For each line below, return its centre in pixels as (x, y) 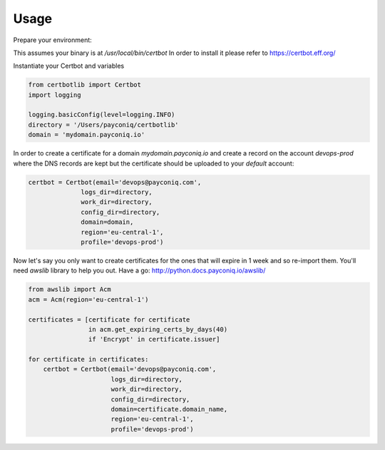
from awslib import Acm (70, 290)
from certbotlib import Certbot (85, 85)
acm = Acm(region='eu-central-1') (88, 299)
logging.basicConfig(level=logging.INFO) (102, 115)
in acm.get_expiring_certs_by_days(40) (158, 329)
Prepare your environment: (52, 40)
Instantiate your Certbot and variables (69, 66)
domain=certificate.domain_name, (169, 409)
